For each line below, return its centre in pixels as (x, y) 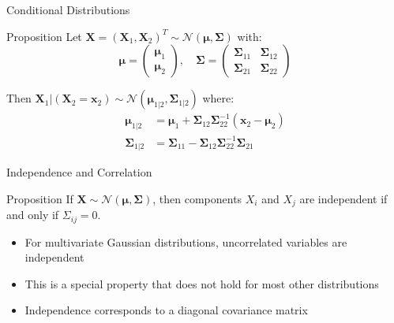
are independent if (343, 198)
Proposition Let (44, 36)
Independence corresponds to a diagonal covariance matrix (166, 310)
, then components (197, 198)
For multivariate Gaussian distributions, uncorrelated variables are (186, 241)
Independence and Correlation (79, 172)
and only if (33, 215)
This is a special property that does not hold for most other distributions (202, 283)
